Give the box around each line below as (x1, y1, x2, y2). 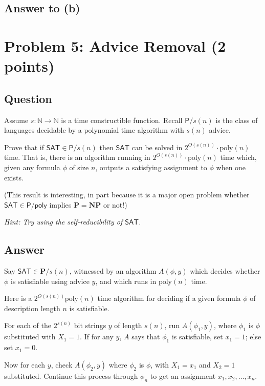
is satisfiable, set (171, 331, 223, 342)
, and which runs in (95, 275, 157, 286)
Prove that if (4, 141, 45, 152)
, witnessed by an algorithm (69, 266, 157, 276)
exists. (4, 172, 24, 182)
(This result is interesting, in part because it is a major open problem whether (4, 189, 250, 200)
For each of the (4, 320, 52, 331)
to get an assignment (150, 370, 216, 381)
